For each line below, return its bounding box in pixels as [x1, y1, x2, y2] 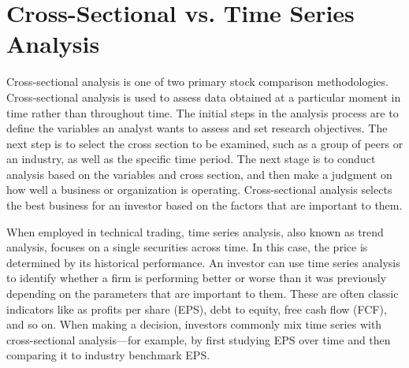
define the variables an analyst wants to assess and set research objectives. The [6, 120, 388, 136]
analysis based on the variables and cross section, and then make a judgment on [6, 165, 392, 182]
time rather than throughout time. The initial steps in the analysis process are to [6, 104, 399, 121]
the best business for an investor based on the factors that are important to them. [6, 197, 403, 214]
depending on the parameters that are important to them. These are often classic [6, 285, 399, 302]
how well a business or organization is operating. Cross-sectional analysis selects [6, 181, 392, 198]
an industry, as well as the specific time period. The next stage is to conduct [6, 151, 376, 167]
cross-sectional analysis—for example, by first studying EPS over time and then [6, 331, 391, 348]
